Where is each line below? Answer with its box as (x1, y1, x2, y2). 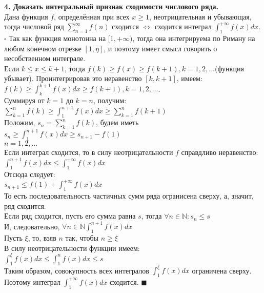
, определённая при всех (54, 11, 130, 22)
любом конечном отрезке (4, 43, 82, 53)
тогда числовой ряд (4, 21, 64, 32)
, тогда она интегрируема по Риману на (132, 32, 255, 43)
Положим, (4, 117, 35, 128)
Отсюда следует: (4, 169, 55, 180)
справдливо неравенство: (181, 147, 258, 158)
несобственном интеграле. (4, 53, 86, 64)
